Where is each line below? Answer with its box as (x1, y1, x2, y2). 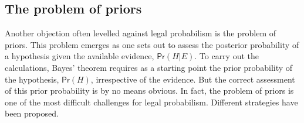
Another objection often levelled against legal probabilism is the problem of (5, 27, 276, 39)
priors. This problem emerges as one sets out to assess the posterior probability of (5, 38, 299, 50)
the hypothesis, (5, 73, 59, 85)
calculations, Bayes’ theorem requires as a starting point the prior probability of (5, 61, 293, 73)
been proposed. (5, 107, 59, 119)
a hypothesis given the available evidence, (5, 50, 154, 62)
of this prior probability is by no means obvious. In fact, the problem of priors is (5, 84, 294, 97)
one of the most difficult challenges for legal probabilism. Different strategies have (5, 95, 298, 108)
